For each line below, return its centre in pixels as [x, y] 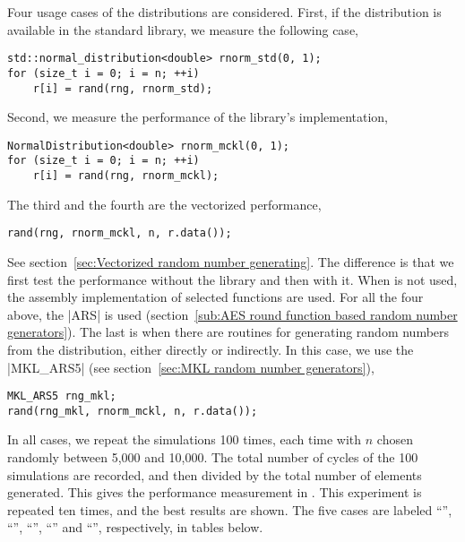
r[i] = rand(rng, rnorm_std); [123, 88]
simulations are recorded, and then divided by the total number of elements [215, 474]
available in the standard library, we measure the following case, [183, 29]
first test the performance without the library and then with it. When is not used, [232, 279]
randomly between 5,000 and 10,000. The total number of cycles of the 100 [213, 457]
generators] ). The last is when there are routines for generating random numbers [228, 332]
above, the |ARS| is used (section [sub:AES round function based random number [232, 314]
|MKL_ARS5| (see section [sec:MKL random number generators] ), [191, 367]
